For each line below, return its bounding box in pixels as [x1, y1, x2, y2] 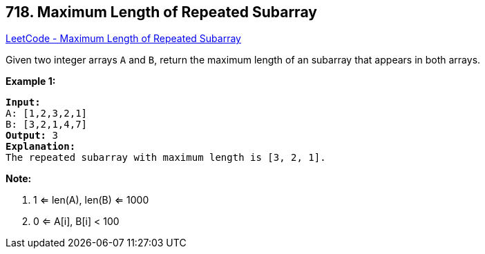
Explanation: [6, 141, 76, 153]
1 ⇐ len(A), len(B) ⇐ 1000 [33, 194, 149, 206]
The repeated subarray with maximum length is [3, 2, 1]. [6, 152, 326, 164]
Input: [6, 97, 41, 108]
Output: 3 [6, 130, 58, 141]
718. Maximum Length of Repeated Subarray [6, 3, 317, 21]
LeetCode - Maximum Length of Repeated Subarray [6, 32, 241, 45]
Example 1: [6, 75, 56, 88]
